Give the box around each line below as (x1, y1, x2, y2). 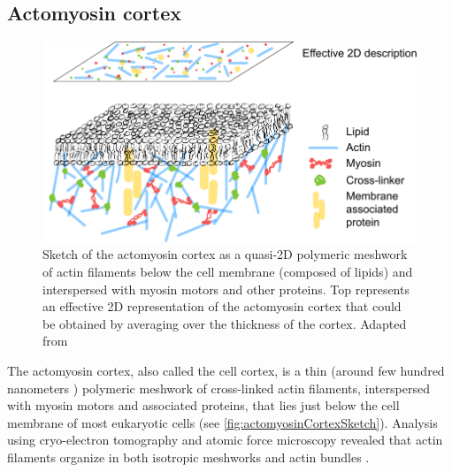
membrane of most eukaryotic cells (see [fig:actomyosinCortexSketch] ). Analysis (7, 413, 438, 431)
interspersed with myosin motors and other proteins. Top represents (42, 279, 410, 298)
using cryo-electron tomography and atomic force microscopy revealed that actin (7, 430, 443, 449)
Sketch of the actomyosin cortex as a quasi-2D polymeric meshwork (42, 245, 408, 263)
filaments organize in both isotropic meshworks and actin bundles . (7, 447, 370, 466)
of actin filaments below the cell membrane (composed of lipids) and (42, 262, 413, 280)
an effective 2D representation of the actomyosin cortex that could (42, 297, 402, 316)
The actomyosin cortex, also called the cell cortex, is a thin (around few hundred (7, 361, 445, 379)
